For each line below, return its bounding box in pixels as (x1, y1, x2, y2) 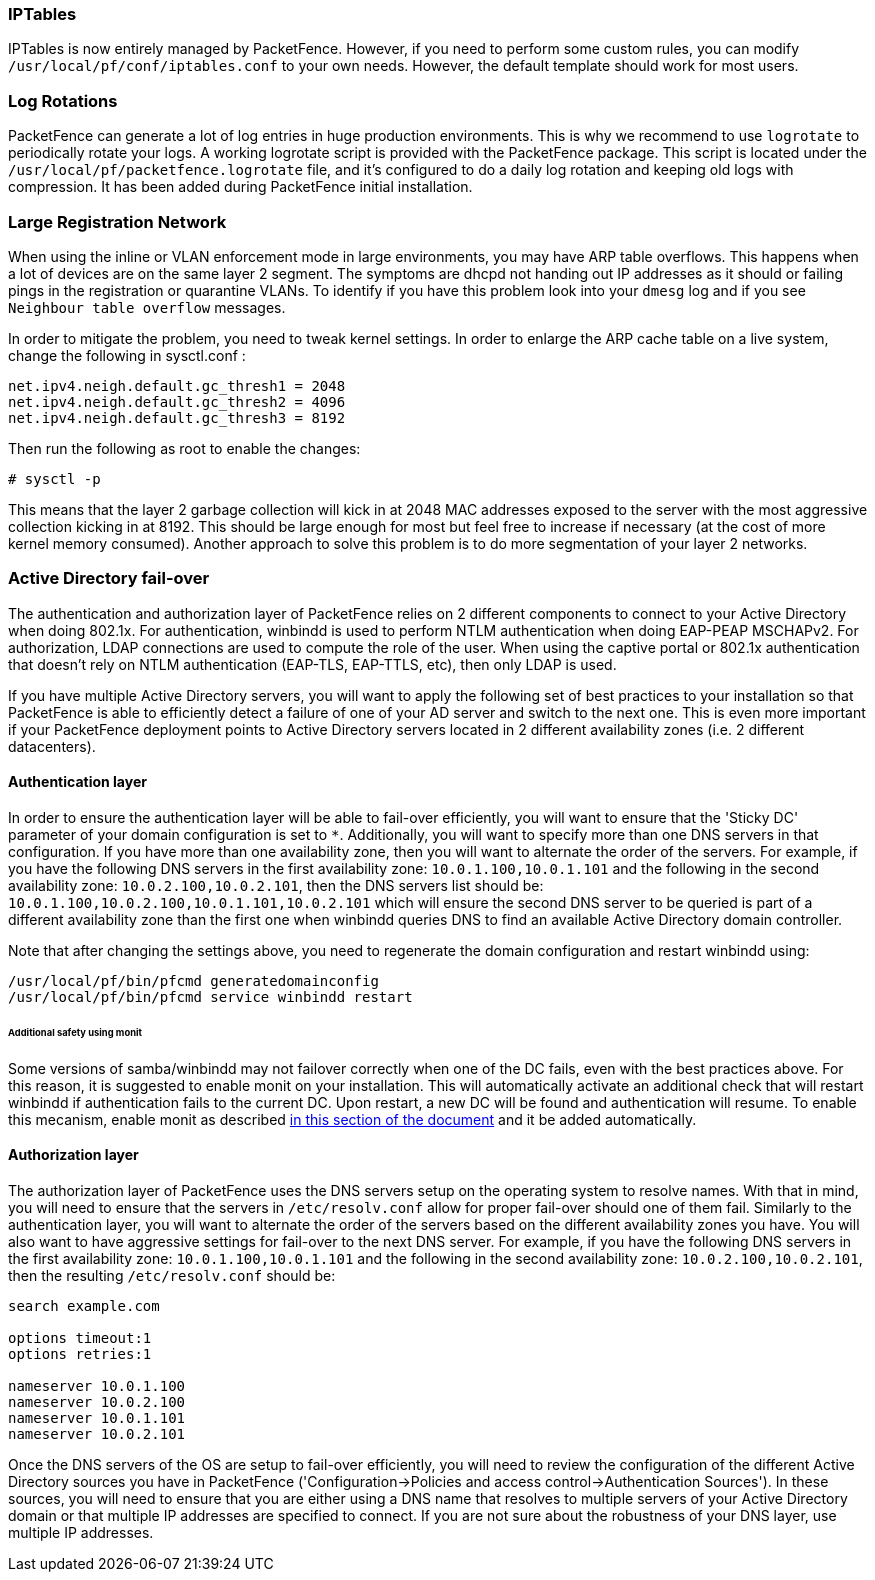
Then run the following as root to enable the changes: (8, 439, 361, 457)
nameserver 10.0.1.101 (8, 1409, 186, 1426)
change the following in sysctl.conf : (8, 346, 246, 364)
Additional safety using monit (8, 1026, 142, 1038)
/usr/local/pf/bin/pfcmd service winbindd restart (8, 988, 413, 1005)
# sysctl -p (8, 470, 101, 487)
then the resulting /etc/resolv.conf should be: (8, 1266, 336, 1284)
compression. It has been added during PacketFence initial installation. (8, 178, 473, 196)
